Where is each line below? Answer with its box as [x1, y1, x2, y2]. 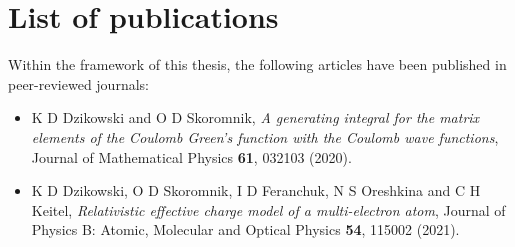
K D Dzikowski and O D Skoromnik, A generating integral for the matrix [31, 107, 480, 128]
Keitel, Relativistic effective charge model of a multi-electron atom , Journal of [31, 199, 506, 220]
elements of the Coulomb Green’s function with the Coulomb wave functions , [31, 126, 499, 147]
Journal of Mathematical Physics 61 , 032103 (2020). [31, 146, 352, 167]
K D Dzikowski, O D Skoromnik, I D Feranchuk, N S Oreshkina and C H [31, 180, 481, 201]
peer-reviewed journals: [8, 73, 149, 94]
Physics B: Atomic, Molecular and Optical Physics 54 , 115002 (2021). [31, 219, 460, 240]
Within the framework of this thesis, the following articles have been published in [8, 54, 507, 75]
